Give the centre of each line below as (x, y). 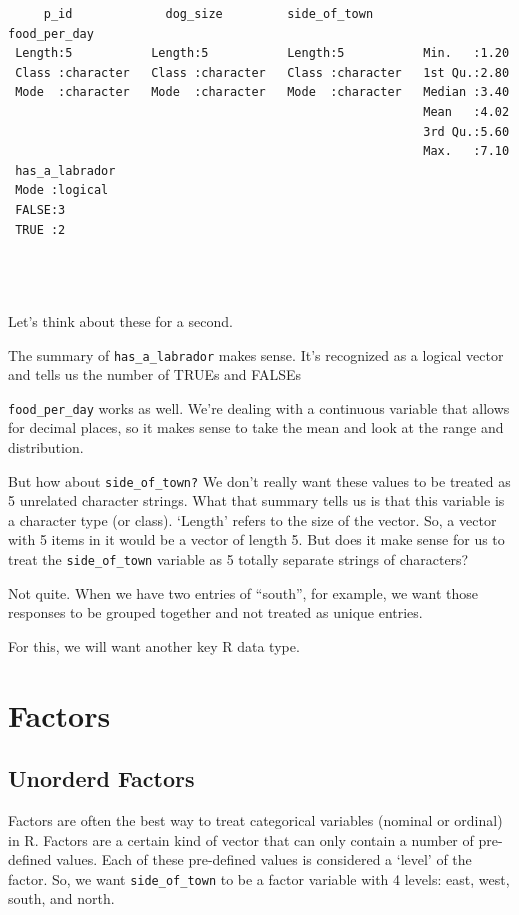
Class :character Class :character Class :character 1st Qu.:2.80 (262, 72)
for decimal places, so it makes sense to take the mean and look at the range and (256, 427)
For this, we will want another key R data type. (154, 645)
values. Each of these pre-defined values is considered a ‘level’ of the (264, 859)
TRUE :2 (40, 229)
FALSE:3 (40, 209)
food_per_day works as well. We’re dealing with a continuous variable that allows (259, 407)
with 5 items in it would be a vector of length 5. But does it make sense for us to (256, 539)
